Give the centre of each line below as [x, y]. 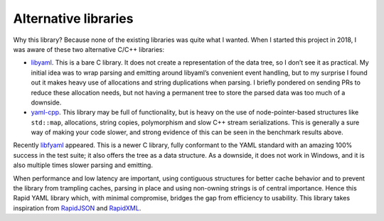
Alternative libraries [73, 18]
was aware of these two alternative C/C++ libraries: [89, 49]
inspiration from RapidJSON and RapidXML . [77, 208]
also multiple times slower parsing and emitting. [83, 165]
